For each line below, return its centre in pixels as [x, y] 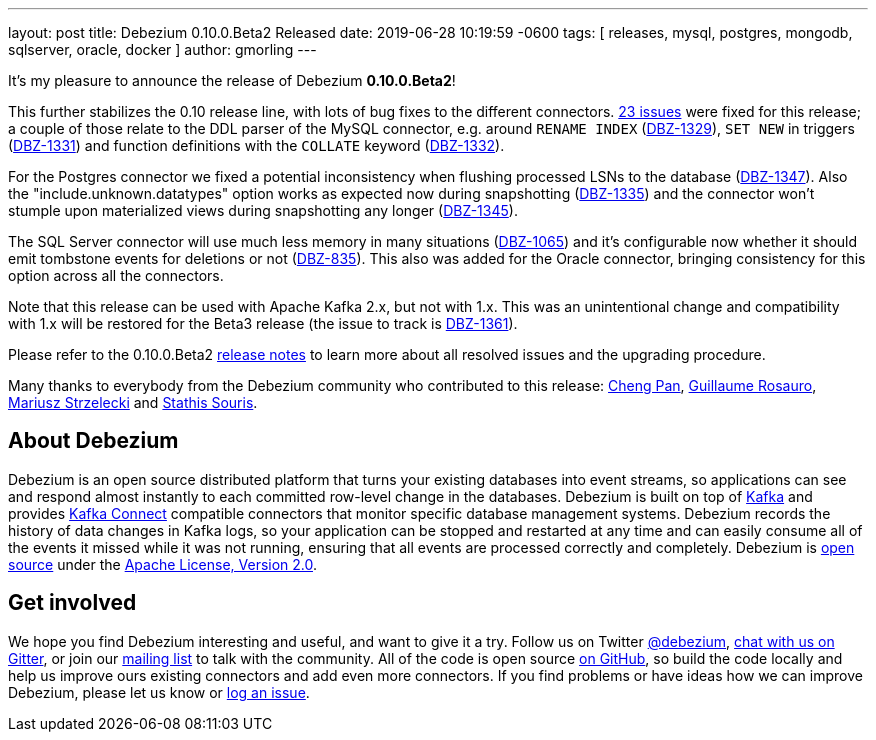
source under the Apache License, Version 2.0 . [163, 564]
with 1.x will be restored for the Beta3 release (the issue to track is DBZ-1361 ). [263, 323]
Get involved [72, 603]
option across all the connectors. [116, 275]
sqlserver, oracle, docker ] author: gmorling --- [162, 49]
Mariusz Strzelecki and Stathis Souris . [133, 402]
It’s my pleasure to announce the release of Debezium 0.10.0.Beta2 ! [232, 80]
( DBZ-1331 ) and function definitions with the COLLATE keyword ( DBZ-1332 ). [256, 145]
